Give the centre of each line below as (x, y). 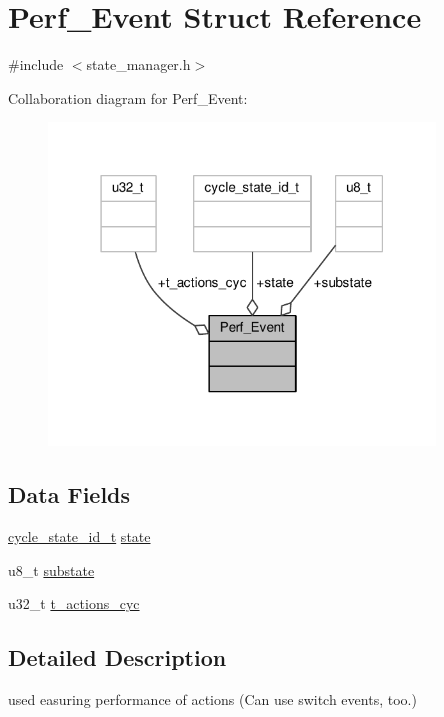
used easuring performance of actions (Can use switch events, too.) (212, 699)
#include (36, 64)
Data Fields (69, 494)
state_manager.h (138, 64)
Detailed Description (117, 657)
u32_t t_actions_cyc (74, 603)
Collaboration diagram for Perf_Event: (128, 97)
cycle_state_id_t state (79, 536)
